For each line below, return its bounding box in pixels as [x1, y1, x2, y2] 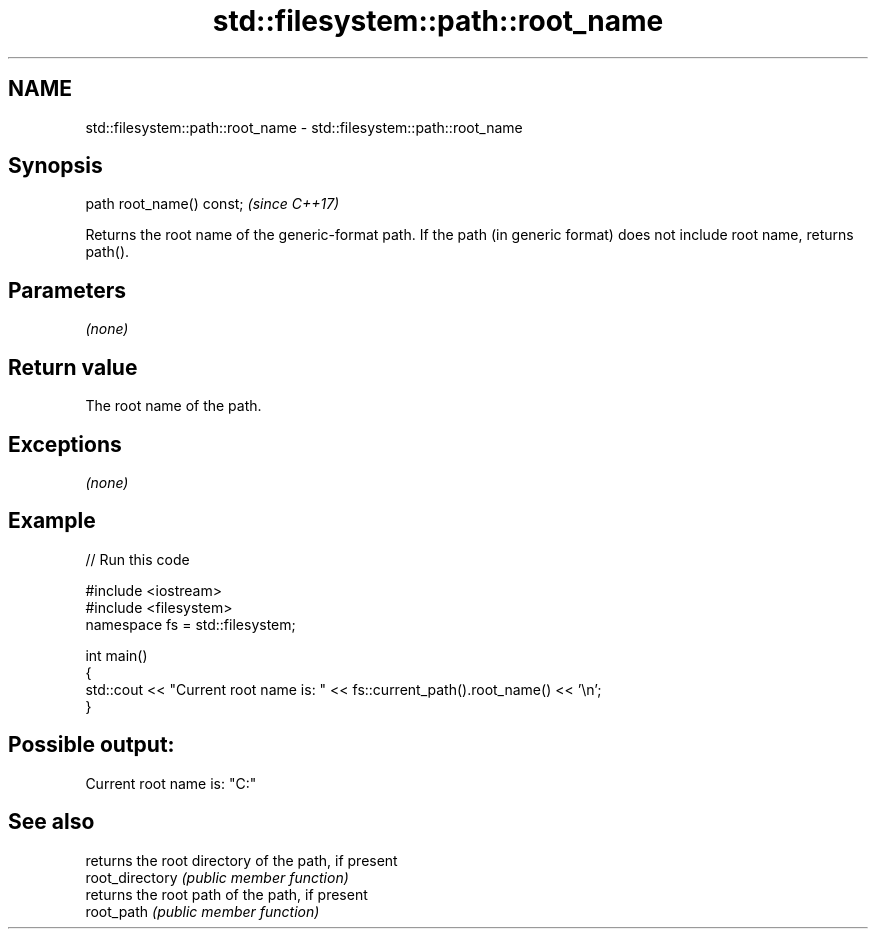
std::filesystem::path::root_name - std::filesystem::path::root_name [85, 118, 523, 136]
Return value [8, 354, 138, 380]
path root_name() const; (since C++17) [85, 195, 340, 213]
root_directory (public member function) [85, 868, 349, 886]
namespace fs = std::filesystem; [85, 615, 296, 633]
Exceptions [8, 431, 122, 457]
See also [8, 809, 95, 835]
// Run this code [85, 550, 190, 568]
